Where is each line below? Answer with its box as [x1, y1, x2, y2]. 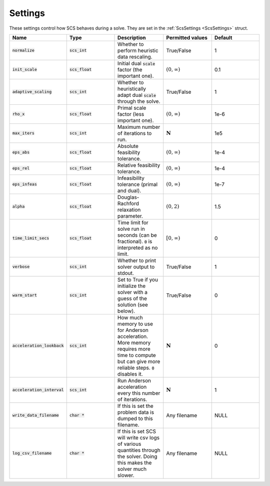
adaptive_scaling [12, 89, 52, 95]
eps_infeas [12, 182, 37, 187]
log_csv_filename [12, 450, 52, 456]
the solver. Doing [117, 453, 157, 460]
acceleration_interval [12, 387, 64, 393]
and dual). [117, 187, 141, 194]
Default [214, 34, 232, 41]
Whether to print [117, 257, 156, 264]
